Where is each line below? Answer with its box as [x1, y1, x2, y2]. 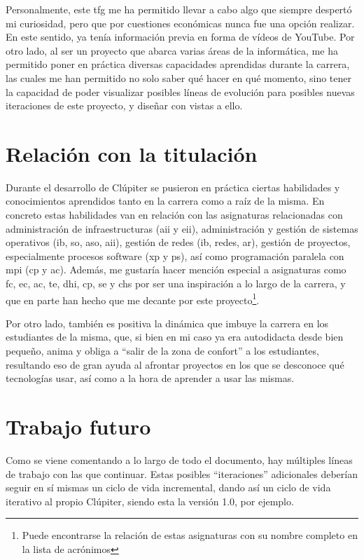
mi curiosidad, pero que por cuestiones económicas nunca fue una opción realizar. [6, 15, 355, 30]
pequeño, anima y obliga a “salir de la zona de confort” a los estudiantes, [6, 343, 319, 358]
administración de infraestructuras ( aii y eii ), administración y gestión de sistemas [6, 221, 358, 235]
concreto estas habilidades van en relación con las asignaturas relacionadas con [6, 207, 343, 222]
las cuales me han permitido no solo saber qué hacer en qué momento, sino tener [6, 70, 351, 85]
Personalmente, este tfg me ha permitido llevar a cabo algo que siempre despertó [6, 2, 352, 16]
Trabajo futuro [6, 412, 151, 441]
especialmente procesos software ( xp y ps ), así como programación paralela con [6, 248, 344, 263]
